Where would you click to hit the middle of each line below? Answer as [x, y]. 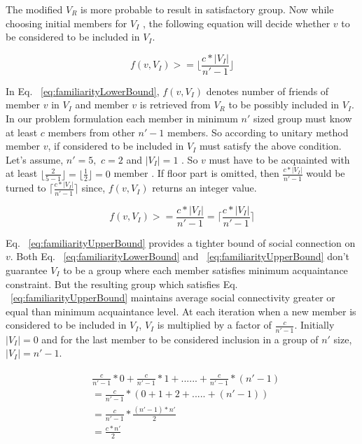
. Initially [314, 325]
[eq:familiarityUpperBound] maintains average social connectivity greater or [173, 298]
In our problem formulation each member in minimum [122, 119]
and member [102, 105]
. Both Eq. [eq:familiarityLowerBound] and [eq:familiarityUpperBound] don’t [180, 256]
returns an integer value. [204, 188]
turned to [26, 188]
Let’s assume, [35, 159]
